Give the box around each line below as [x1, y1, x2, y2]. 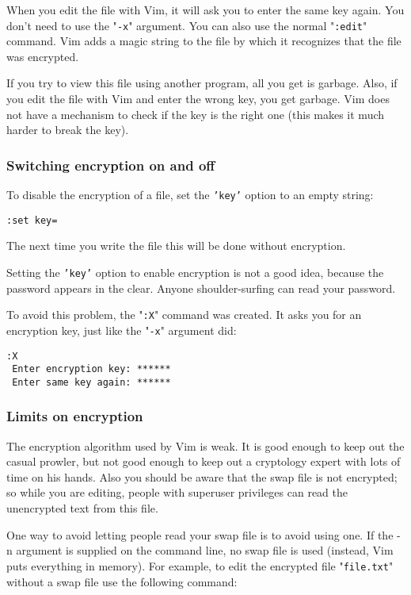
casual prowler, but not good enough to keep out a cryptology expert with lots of [6, 453, 401, 470]
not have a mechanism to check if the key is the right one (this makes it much [6, 106, 385, 122]
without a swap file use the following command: [6, 573, 238, 589]
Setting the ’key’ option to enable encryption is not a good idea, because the [6, 263, 384, 280]
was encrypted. [6, 48, 79, 64]
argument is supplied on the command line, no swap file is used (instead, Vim [16, 542, 394, 559]
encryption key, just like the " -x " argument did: [6, 321, 237, 338]
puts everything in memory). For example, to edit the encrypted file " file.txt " [6, 557, 394, 574]
